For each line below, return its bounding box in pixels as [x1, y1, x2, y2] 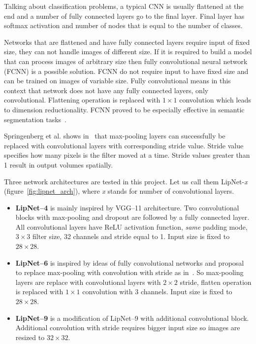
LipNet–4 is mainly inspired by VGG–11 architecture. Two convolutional [15, 202, 239, 212]
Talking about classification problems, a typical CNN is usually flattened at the [4, 1, 244, 11]
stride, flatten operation [180, 276, 252, 287]
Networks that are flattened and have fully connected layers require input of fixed [4, 36, 250, 47]
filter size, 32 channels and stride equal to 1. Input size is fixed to [32, 231, 230, 241]
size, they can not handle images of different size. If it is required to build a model [4, 46, 252, 57]
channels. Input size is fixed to [140, 286, 232, 297]
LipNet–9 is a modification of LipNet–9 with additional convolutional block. [15, 312, 249, 323]
